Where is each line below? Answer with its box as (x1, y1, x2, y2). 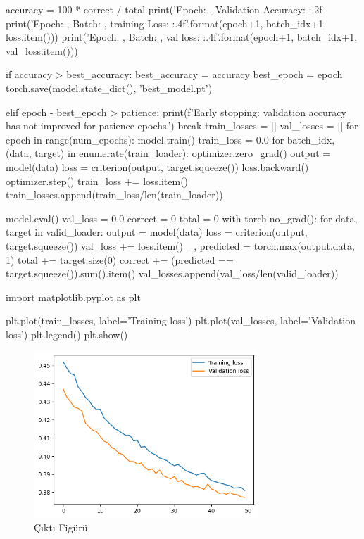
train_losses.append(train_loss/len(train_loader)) (6, 187, 223, 202)
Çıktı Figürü (34, 520, 88, 535)
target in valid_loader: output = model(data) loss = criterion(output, (6, 224, 308, 239)
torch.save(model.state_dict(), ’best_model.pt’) (6, 80, 213, 95)
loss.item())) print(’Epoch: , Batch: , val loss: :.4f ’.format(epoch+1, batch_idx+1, (6, 30, 358, 44)
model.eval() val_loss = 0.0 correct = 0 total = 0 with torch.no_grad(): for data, (6, 210, 358, 225)
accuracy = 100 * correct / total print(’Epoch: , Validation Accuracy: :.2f (6, 2, 322, 16)
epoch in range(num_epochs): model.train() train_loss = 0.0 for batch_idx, (6, 132, 335, 146)
